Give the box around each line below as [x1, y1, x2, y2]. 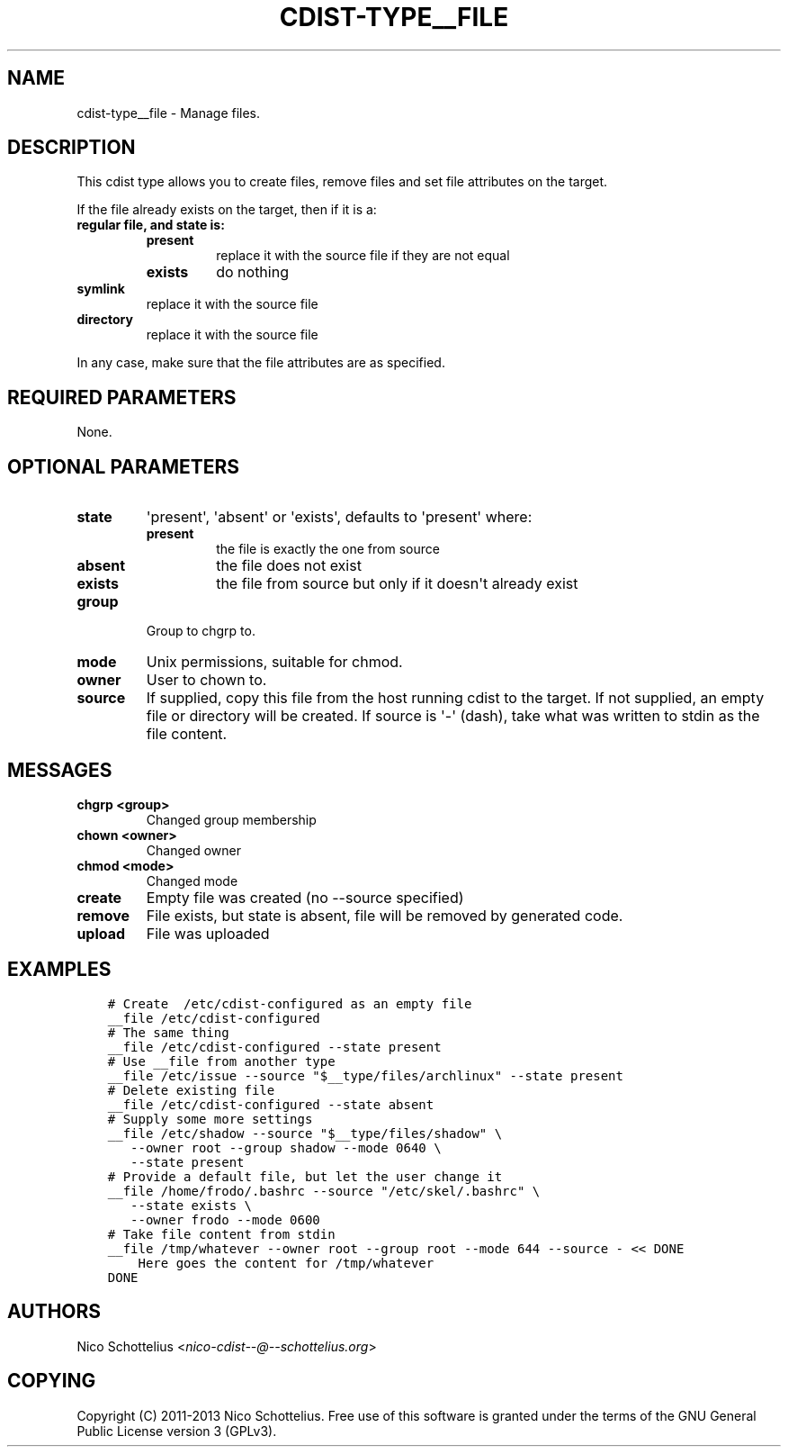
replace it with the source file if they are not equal [216, 248, 510, 264]
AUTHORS [7, 1300, 102, 1323]
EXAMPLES [7, 958, 112, 981]
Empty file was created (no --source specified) [146, 888, 464, 907]
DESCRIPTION [7, 136, 136, 159]
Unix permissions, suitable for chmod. [146, 653, 403, 672]
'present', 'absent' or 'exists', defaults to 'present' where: [146, 508, 533, 527]
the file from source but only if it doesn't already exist [216, 574, 578, 593]
